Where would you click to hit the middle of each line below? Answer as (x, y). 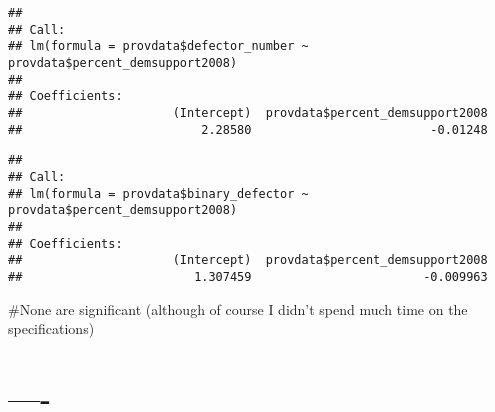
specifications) (51, 328)
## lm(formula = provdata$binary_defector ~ (158, 193)
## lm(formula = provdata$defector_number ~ (158, 46)
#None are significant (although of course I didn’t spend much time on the (238, 308)
